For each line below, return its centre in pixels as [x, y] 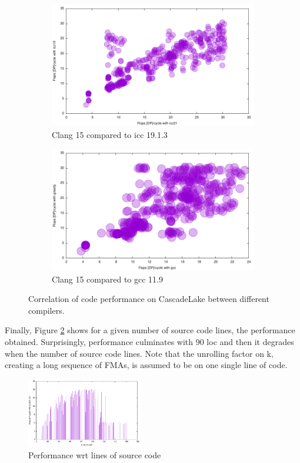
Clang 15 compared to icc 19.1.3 [110, 134]
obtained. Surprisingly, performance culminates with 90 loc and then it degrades [149, 341]
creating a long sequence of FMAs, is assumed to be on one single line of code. [146, 365]
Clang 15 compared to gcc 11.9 [108, 279]
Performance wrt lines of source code [95, 454]
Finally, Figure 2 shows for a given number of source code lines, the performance [150, 330]
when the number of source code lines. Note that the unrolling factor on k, [139, 353]
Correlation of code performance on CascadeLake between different [149, 299]
